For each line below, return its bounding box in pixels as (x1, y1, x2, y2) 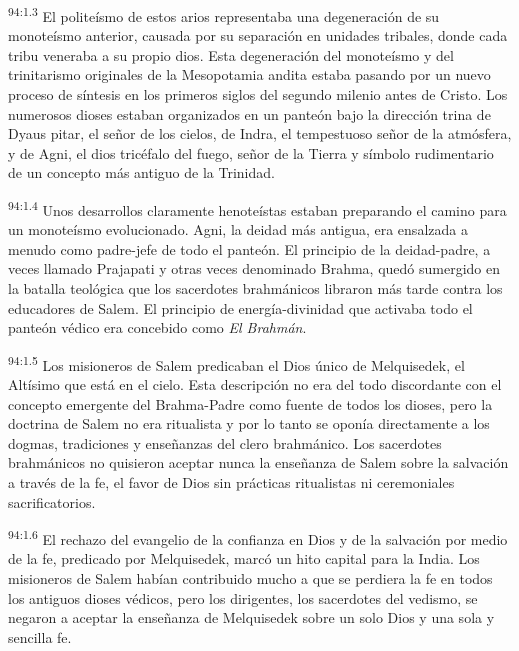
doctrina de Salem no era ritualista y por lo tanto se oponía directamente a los (8, 413, 490, 434)
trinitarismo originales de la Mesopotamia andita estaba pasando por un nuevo (8, 64, 491, 85)
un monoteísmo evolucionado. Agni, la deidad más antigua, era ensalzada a (8, 219, 468, 240)
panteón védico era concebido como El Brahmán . (8, 317, 307, 338)
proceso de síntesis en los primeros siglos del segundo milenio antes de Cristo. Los (8, 84, 508, 105)
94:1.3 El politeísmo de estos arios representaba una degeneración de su (8, 3, 440, 26)
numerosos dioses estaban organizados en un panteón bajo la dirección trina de (8, 103, 491, 124)
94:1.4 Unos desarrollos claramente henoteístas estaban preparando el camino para (8, 197, 507, 220)
